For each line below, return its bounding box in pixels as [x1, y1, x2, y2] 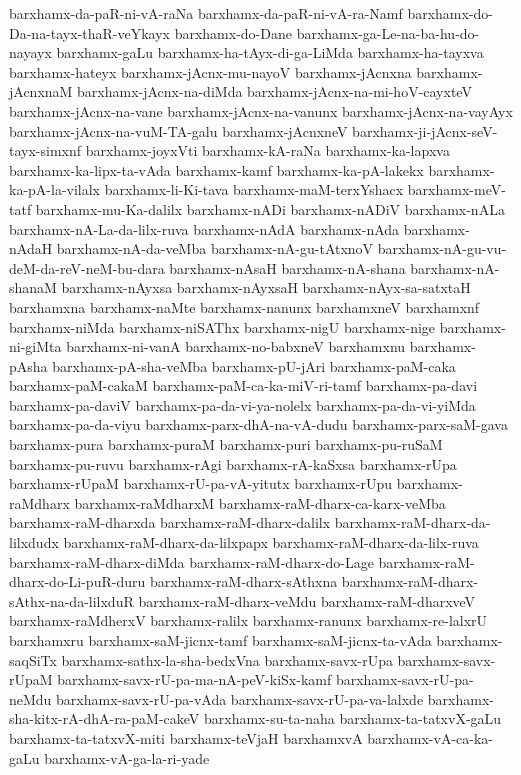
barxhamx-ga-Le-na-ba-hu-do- [296, 22, 480, 43]
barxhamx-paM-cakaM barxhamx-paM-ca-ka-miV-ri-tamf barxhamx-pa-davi [9, 375, 478, 396]
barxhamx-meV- [407, 179, 506, 200]
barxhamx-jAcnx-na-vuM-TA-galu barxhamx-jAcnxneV [9, 120, 348, 141]
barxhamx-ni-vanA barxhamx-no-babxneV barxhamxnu [66, 336, 406, 357]
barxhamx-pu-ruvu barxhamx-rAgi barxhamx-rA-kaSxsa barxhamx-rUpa [9, 453, 457, 474]
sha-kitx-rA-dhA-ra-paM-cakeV [9, 708, 200, 729]
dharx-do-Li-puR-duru [9, 571, 146, 592]
